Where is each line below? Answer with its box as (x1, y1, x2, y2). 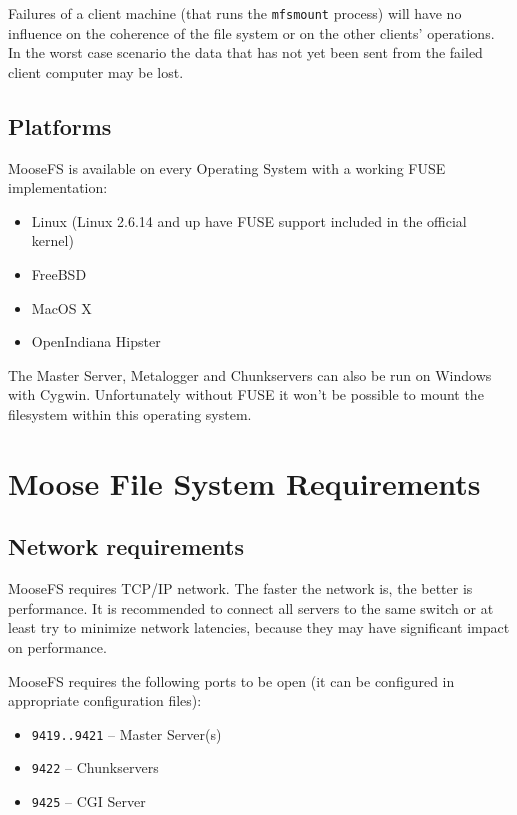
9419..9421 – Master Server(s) (31, 723, 222, 744)
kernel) (31, 230, 74, 251)
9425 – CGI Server (31, 791, 146, 812)
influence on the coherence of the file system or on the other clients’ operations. (8, 22, 495, 43)
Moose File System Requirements (8, 462, 481, 503)
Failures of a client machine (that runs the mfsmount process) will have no (8, 3, 462, 23)
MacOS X (31, 297, 92, 318)
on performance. (8, 636, 107, 657)
